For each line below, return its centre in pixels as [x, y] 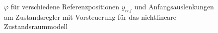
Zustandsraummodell [36, 26]
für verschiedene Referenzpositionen [65, 6]
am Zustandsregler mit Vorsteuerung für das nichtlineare [90, 16]
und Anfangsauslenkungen [174, 6]
